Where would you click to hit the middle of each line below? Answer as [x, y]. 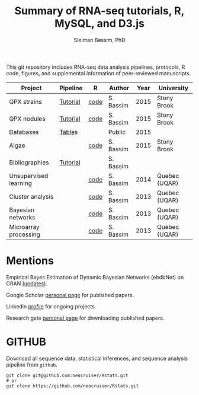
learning [21, 183]
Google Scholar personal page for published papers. [70, 295]
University [173, 88]
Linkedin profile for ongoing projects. [51, 306]
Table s [68, 132]
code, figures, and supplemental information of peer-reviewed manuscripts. [99, 73]
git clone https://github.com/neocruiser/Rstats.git [73, 386]
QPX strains [26, 101]
